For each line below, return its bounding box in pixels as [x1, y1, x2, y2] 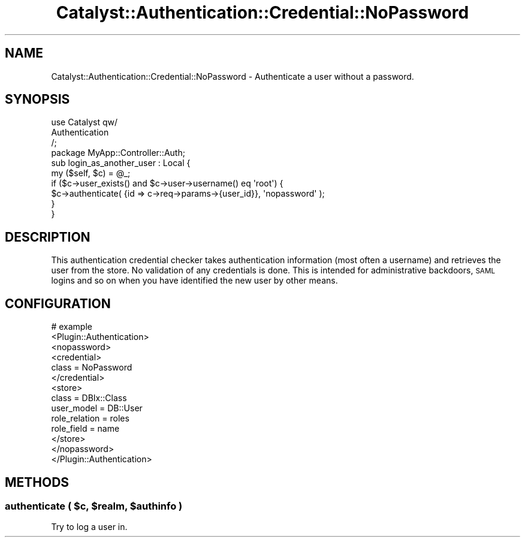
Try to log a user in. [51, 522, 128, 532]
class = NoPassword [51, 362, 132, 373]
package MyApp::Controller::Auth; [51, 147, 185, 158]
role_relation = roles [51, 413, 129, 424]
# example [51, 321, 92, 332]
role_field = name [51, 423, 120, 434]
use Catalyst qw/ [51, 117, 118, 128]
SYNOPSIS [5, 92, 70, 107]
